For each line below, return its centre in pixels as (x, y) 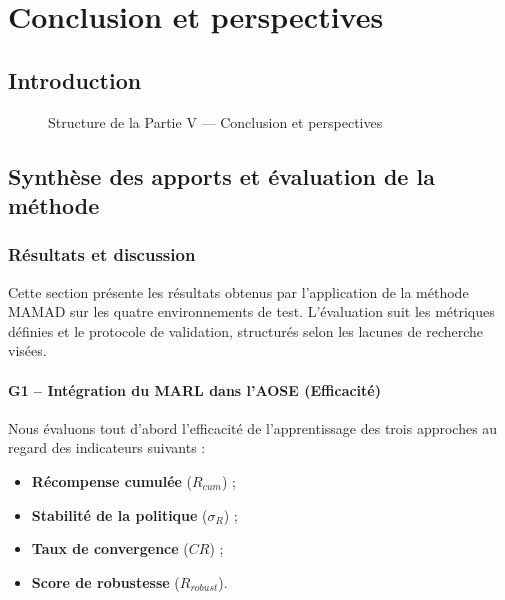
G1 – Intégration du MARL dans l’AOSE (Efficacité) (194, 389)
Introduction (75, 79)
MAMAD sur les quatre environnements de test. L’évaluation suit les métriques (251, 311)
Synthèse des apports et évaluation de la (221, 175)
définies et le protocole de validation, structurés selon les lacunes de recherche (246, 330)
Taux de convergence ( (110, 548)
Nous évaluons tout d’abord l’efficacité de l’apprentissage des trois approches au (253, 427)
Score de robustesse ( (105, 581)
